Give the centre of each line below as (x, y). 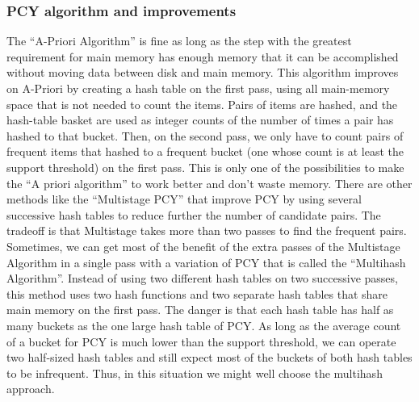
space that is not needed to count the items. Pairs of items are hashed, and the (202, 104)
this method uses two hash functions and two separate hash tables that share (197, 293)
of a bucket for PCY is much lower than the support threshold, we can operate (201, 341)
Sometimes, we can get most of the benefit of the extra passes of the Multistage (203, 246)
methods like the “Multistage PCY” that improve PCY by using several (184, 199)
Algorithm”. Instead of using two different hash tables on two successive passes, (202, 278)
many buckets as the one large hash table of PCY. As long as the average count (204, 325)
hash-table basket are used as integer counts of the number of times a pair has (200, 120)
